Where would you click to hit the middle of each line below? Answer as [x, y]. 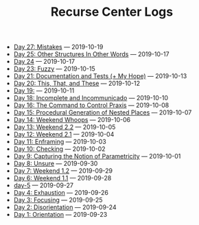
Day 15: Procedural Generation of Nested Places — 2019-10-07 [103, 113]
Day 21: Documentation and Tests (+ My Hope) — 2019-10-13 [100, 76]
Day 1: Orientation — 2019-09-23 [60, 215]
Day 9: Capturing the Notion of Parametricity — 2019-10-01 [97, 156]
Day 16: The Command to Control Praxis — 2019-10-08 [91, 105]
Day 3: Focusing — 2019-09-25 [58, 200]
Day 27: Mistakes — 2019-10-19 [58, 47]
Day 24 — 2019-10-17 [44, 62]
